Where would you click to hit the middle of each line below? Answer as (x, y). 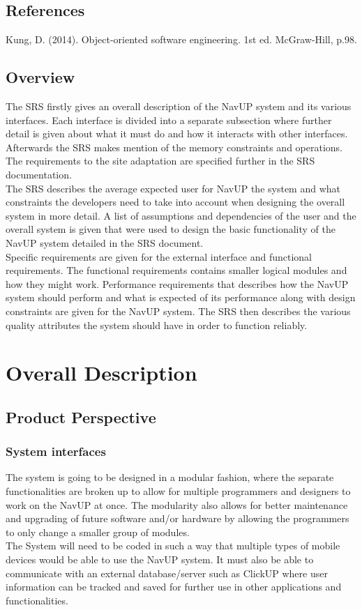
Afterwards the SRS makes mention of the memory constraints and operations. (174, 147)
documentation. (39, 174)
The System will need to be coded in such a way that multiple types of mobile (173, 546)
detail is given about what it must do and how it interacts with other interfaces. (177, 134)
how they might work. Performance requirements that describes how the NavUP (177, 283)
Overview (40, 77)
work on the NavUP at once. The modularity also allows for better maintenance (177, 504)
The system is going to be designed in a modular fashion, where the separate (170, 477)
